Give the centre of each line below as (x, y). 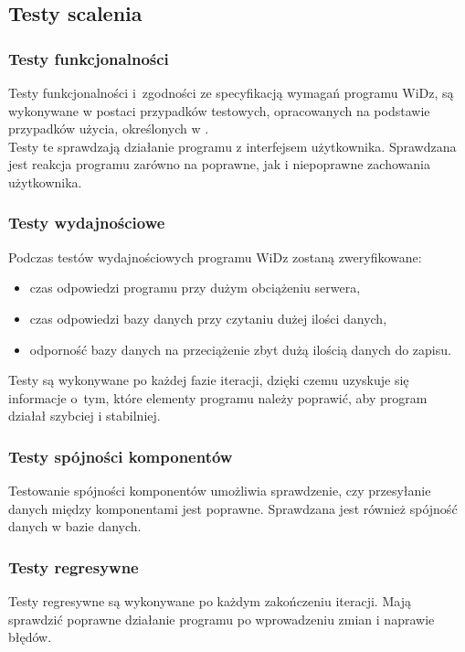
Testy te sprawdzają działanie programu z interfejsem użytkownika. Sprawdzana (232, 146)
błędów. (30, 637)
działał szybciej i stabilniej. (85, 416)
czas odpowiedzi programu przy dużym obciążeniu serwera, (195, 288)
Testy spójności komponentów (121, 456)
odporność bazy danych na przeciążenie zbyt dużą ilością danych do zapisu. (240, 349)
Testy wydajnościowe (87, 223)
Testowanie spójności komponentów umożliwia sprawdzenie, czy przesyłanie (220, 491)
